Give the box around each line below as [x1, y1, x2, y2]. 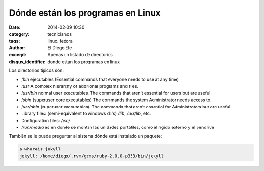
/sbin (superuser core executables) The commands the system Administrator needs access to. [21, 97, 212, 103]
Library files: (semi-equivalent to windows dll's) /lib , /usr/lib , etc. [21, 110, 151, 117]
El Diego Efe [47, 44, 72, 51]
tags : [9, 38, 20, 44]
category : [9, 31, 30, 37]
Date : [9, 24, 21, 30]
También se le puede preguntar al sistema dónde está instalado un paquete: [9, 133, 162, 139]
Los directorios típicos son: [9, 67, 64, 73]
